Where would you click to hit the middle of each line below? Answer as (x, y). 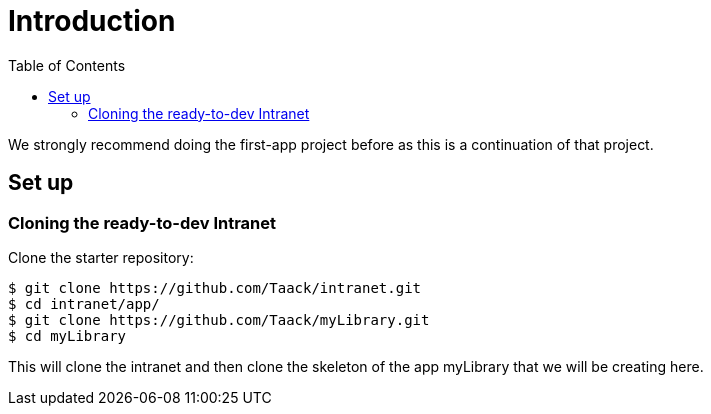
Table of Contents (67, 65)
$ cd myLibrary (67, 335)
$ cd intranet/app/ (84, 303)
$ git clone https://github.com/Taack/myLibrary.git (219, 319)
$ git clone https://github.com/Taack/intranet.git (215, 287)
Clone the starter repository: (101, 257)
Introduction (92, 21)
